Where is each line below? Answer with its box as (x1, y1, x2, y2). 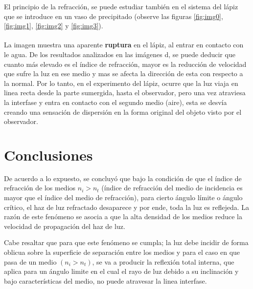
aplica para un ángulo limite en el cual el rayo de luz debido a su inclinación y (4, 266, 239, 276)
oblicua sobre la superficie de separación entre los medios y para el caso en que (4, 247, 240, 257)
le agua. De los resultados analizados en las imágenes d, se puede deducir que (4, 49, 235, 59)
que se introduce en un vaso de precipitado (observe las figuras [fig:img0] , (4, 11, 223, 21)
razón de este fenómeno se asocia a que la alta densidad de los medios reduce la (4, 211, 242, 222)
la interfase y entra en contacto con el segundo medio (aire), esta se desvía (4, 97, 227, 107)
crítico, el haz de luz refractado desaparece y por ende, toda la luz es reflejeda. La (4, 202, 250, 212)
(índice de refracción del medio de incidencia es (101, 183, 243, 193)
